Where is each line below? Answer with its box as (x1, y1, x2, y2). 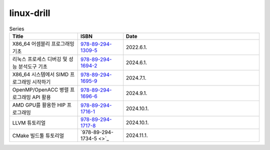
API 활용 (32, 93, 51, 100)
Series (9, 25, 24, 32)
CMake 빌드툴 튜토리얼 (12, 132, 64, 139)
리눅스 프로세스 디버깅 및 (12, 55, 67, 62)
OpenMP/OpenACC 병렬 (12, 86, 69, 93)
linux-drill (9, 7, 50, 18)
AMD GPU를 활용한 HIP (12, 101, 66, 108)
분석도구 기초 (18, 63, 47, 70)
